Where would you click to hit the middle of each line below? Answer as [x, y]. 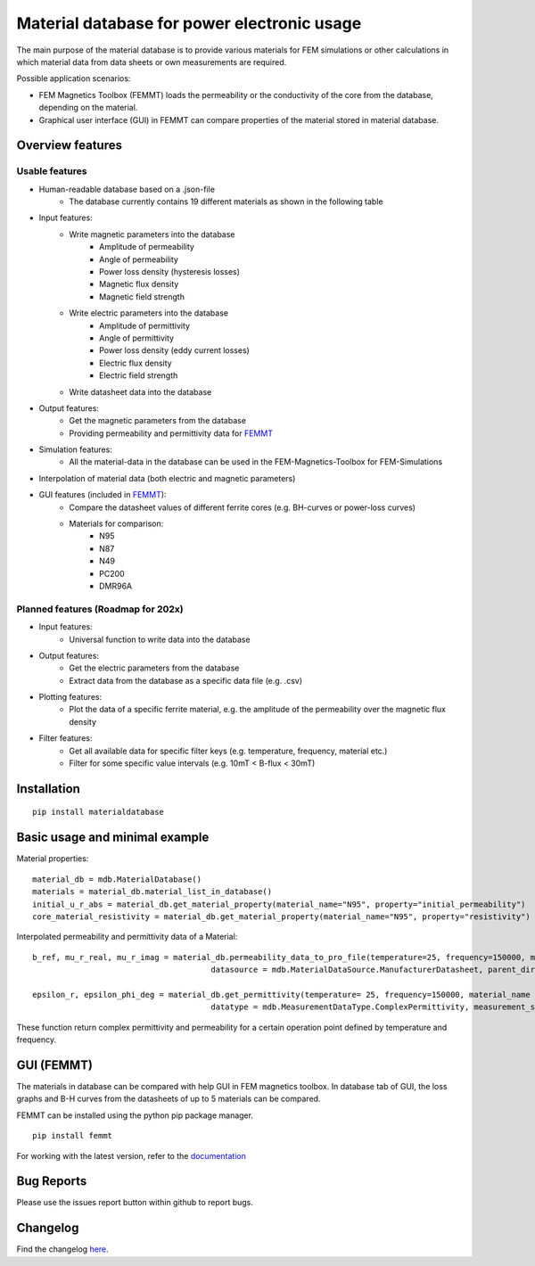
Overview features [69, 146]
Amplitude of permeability [147, 247]
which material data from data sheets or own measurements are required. [152, 62]
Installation [48, 789]
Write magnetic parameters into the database [152, 234]
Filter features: [66, 738]
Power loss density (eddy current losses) [174, 350]
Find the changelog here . [62, 1249]
